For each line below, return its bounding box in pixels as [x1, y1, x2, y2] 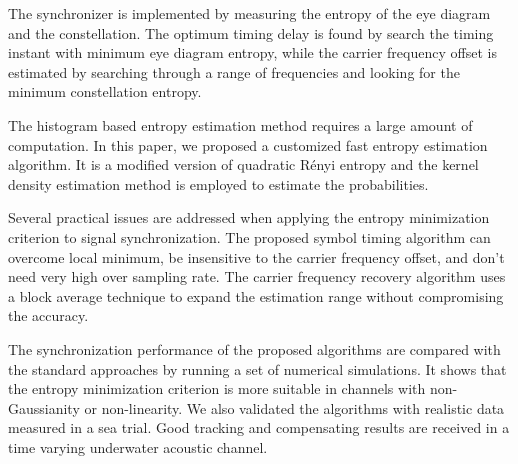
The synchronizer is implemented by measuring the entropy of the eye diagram [8, 3, 491, 23]
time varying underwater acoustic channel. [8, 436, 268, 457]
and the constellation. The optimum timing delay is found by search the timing [8, 22, 494, 43]
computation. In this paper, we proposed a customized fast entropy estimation [8, 134, 488, 155]
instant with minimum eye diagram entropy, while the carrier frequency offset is [8, 42, 497, 63]
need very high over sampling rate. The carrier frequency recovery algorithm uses [8, 266, 506, 287]
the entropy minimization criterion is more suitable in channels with [8, 378, 426, 399]
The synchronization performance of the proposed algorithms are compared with [8, 338, 501, 359]
